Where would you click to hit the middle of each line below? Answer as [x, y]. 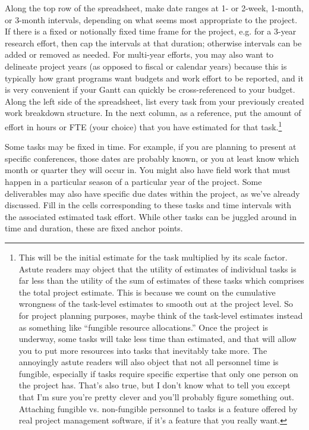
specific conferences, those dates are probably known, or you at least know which [152, 158]
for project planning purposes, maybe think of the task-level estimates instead [161, 315]
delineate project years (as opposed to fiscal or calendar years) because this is [146, 66]
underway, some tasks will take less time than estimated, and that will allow [157, 339]
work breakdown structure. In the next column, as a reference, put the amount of [153, 113]
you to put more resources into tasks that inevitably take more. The [143, 350]
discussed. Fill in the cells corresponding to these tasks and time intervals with [148, 205]
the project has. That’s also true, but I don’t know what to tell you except [154, 385]
